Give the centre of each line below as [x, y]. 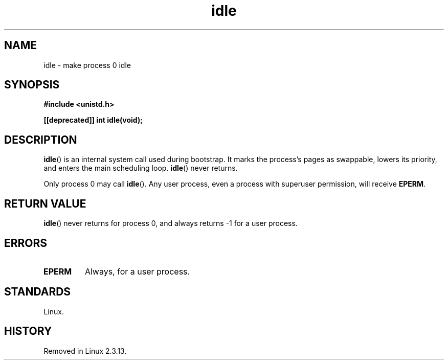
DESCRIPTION [41, 140]
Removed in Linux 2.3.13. [85, 351]
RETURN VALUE [45, 203]
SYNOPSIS [32, 85]
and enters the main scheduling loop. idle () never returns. [141, 168]
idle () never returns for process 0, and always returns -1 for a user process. [171, 223]
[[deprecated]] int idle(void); [93, 120]
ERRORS [26, 243]
